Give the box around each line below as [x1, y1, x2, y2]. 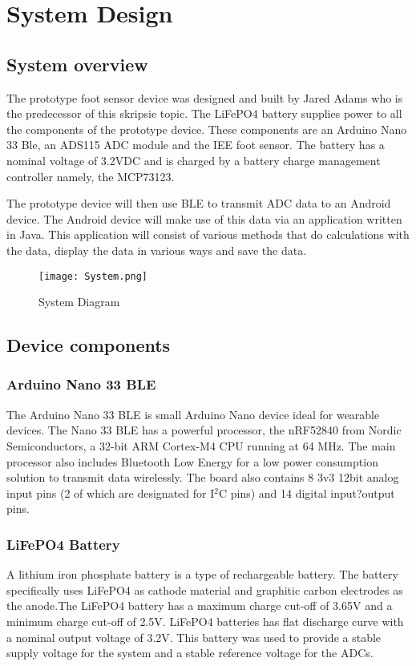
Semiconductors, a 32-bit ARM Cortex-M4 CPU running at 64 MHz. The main [6, 437, 396, 454]
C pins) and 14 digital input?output [218, 484, 395, 501]
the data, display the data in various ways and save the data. [6, 241, 307, 258]
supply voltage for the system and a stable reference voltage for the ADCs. [6, 644, 374, 661]
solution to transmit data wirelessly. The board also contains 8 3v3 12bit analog [6, 469, 399, 486]
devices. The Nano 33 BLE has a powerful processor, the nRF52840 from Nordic [6, 422, 402, 438]
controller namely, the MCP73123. [6, 168, 175, 184]
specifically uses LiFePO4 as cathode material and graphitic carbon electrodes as [6, 581, 403, 598]
